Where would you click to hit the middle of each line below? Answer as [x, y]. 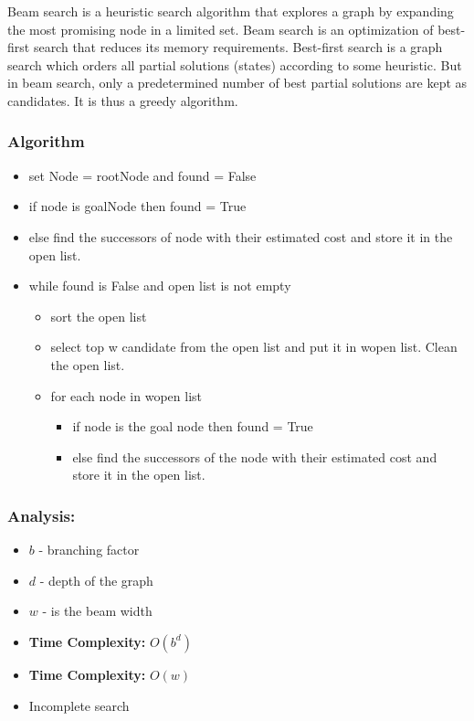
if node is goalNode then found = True [137, 206]
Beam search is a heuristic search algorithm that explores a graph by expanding [231, 11]
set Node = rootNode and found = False [142, 175]
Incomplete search [79, 705]
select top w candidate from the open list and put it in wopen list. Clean [254, 347]
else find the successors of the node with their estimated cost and [255, 456]
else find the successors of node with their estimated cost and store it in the [241, 236]
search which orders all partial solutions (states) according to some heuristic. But [235, 64]
